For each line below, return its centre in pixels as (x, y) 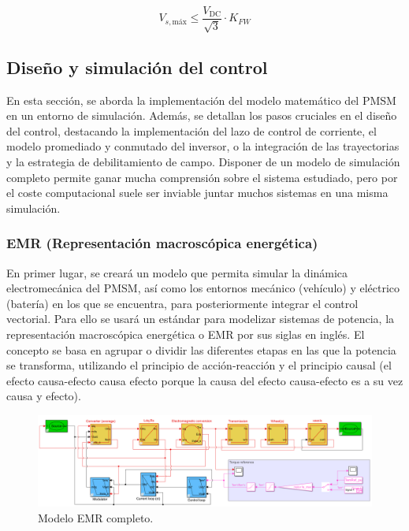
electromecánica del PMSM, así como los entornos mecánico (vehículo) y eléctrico (203, 288)
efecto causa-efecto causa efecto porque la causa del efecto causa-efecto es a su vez (205, 380)
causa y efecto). (44, 396)
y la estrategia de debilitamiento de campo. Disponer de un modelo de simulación (203, 162)
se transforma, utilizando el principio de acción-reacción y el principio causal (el (199, 365)
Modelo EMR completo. (96, 517)
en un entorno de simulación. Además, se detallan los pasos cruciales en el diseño (202, 115)
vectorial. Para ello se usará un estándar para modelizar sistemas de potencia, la (201, 319)
